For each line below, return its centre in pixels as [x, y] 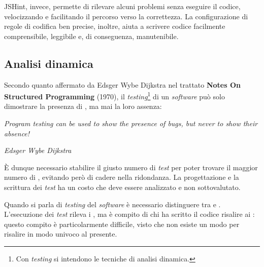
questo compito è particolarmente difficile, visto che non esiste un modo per [122, 224]
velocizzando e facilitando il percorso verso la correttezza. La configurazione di [126, 16]
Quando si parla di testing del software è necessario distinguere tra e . [112, 204]
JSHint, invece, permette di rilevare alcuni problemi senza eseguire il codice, [122, 6]
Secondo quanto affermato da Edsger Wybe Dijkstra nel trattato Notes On [122, 84]
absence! [17, 133]
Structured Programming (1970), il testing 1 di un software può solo [114, 96]
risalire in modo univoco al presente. [61, 234]
